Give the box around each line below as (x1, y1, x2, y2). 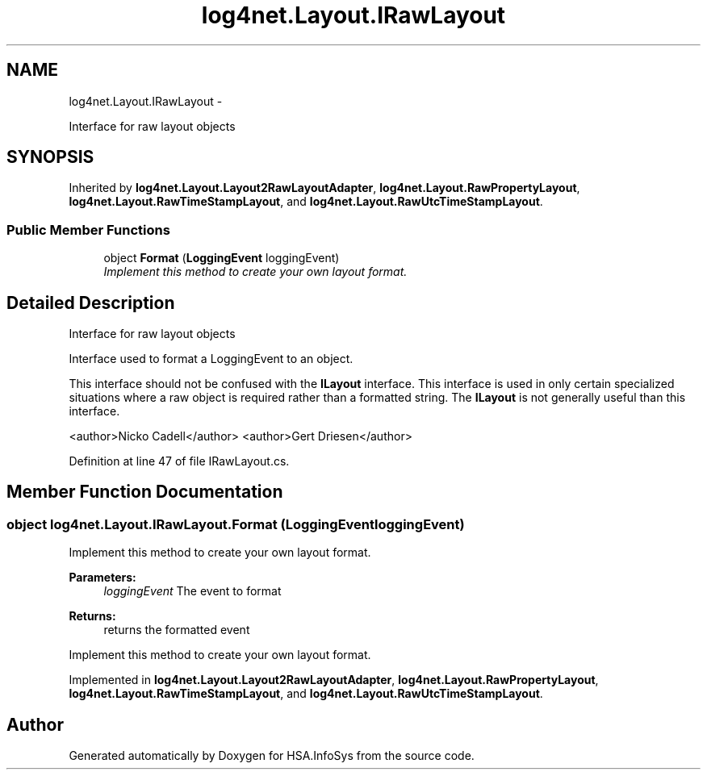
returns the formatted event (103, 623, 250, 637)
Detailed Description (6, 292, 175, 313)
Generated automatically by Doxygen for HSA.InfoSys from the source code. (69, 749, 475, 763)
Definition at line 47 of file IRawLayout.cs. (69, 454, 290, 469)
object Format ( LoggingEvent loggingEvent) (103, 251, 340, 265)
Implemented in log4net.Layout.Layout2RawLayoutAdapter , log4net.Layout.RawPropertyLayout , (69, 673, 599, 687)
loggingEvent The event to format (103, 584, 282, 599)
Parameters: (69, 570, 136, 585)
